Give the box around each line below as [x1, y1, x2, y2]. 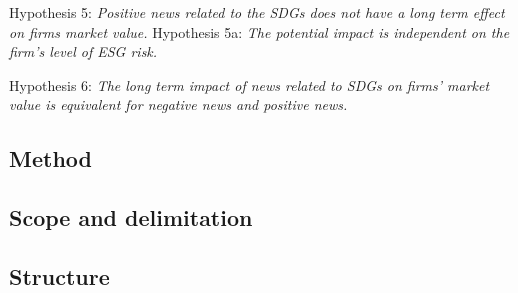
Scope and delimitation [9, 202, 253, 233]
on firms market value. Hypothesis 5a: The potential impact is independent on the [9, 21, 510, 42]
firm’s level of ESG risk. [9, 41, 158, 62]
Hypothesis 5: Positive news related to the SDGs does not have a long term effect [9, 2, 505, 22]
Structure [9, 260, 110, 291]
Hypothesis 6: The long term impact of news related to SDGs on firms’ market [9, 74, 490, 95]
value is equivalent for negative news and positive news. [9, 94, 348, 115]
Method [9, 143, 92, 174]
